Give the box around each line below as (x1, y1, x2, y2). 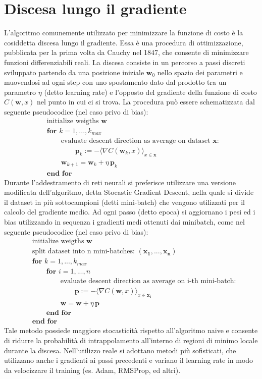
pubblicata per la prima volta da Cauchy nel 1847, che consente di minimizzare (4, 47, 249, 58)
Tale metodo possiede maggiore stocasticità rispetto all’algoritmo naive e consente (4, 325, 258, 336)
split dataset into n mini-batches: (32, 248, 135, 255)
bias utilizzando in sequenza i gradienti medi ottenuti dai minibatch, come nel (4, 216, 245, 227)
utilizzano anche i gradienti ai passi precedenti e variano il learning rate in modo (4, 355, 253, 365)
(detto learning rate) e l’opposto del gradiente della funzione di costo (44, 86, 257, 97)
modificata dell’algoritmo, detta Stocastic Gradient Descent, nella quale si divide (4, 187, 254, 197)
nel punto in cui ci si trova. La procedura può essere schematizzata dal (37, 96, 255, 107)
